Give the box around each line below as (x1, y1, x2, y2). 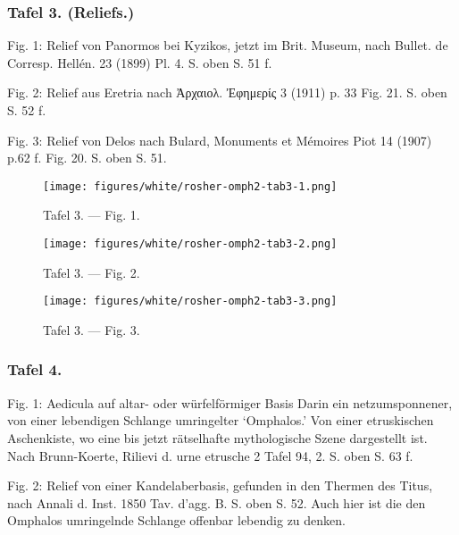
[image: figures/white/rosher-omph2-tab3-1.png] (43, 180, 338, 193)
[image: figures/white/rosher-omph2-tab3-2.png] (43, 238, 338, 251)
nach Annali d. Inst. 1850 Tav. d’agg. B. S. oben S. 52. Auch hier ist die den (7, 493, 426, 512)
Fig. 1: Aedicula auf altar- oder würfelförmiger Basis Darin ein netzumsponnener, (7, 393, 453, 412)
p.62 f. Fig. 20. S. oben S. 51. (7, 148, 167, 167)
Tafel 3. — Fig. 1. (43, 205, 140, 224)
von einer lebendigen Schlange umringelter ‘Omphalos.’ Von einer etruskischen (7, 411, 434, 430)
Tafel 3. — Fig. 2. (43, 263, 140, 281)
